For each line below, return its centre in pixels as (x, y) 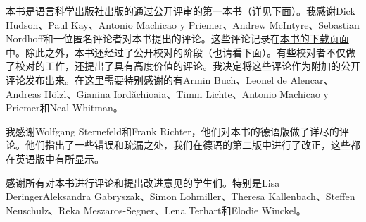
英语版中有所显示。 (59, 158)
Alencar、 (312, 79)
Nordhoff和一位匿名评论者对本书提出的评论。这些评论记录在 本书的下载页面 (177, 38)
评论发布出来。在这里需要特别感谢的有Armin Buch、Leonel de (146, 79)
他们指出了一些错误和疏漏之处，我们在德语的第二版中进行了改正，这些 (188, 145)
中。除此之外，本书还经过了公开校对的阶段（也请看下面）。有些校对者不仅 (176, 52)
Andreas (24, 93)
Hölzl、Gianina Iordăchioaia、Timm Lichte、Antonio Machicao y (186, 93)
